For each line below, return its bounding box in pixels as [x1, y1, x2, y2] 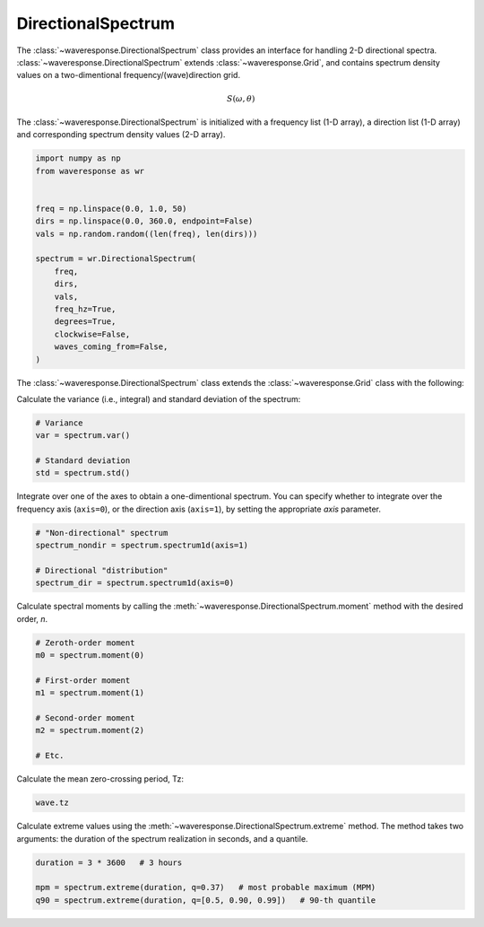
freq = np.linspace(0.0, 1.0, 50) [35, 203, 187, 214]
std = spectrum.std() [35, 468, 131, 478]
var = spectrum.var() [35, 431, 131, 441]
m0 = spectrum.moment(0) [35, 651, 145, 660]
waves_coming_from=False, [54, 342, 169, 352]
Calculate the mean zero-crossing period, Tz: [16, 774, 184, 784]
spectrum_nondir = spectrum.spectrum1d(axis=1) [35, 540, 248, 551]
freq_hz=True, [54, 303, 117, 314]
